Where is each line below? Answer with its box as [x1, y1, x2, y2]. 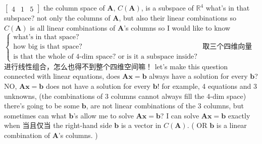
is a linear [216, 120, 247, 130]
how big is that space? [13, 43, 82, 51]
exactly [228, 110, 250, 120]
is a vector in [121, 120, 162, 130]
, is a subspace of [141, 3, 194, 13]
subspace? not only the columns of [4, 13, 111, 23]
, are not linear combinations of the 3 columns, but [86, 100, 244, 111]
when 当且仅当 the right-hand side [4, 120, 112, 130]
